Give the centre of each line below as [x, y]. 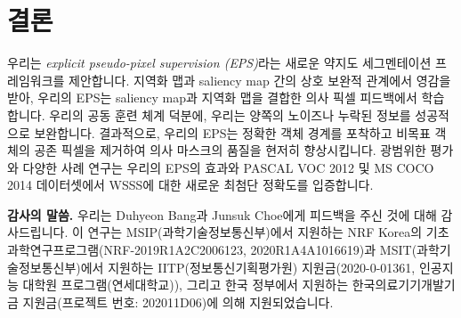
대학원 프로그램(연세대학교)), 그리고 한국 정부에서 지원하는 [186, 285]
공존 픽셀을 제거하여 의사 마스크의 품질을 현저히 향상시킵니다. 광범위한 [230, 150]
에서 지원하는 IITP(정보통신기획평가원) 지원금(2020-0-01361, [248, 267]
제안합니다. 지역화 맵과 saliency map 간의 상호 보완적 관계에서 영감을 [260, 80]
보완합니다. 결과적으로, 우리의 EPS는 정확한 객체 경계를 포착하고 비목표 [232, 132]
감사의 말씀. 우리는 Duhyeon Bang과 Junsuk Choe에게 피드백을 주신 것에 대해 [222, 214]
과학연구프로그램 [53, 250]
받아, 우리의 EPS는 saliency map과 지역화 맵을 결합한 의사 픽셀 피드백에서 [212, 98]
